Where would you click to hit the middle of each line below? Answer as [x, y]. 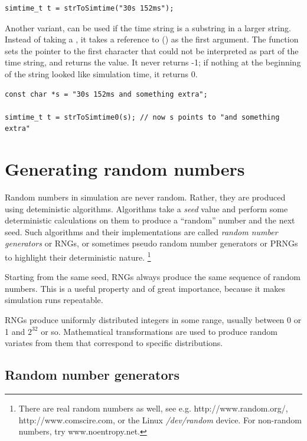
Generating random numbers [125, 169]
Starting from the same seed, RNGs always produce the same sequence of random [153, 277]
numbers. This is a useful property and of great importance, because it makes [145, 288]
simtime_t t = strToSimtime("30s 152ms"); [89, 8]
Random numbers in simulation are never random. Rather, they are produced [145, 197]
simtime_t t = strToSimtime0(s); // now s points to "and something [142, 117]
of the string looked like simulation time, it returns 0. [101, 73]
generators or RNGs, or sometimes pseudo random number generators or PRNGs [151, 243]
